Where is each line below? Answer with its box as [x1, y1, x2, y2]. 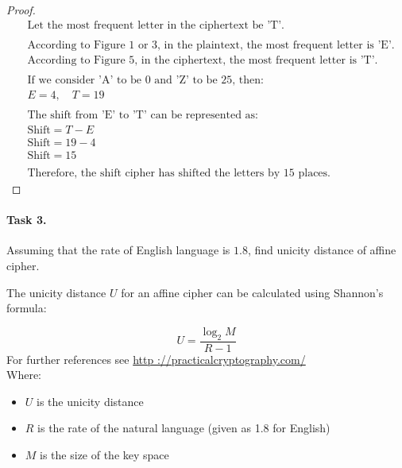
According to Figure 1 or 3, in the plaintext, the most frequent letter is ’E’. [27, 39, 395, 51]
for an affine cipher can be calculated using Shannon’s [121, 284, 384, 300]
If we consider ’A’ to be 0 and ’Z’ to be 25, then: [27, 74, 264, 86]
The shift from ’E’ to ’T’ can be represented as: [27, 109, 259, 121]
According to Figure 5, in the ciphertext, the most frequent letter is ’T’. [27, 54, 378, 66]
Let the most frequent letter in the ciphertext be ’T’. [27, 19, 284, 31]
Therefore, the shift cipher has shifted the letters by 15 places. [27, 168, 330, 180]
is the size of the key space [40, 447, 169, 462]
